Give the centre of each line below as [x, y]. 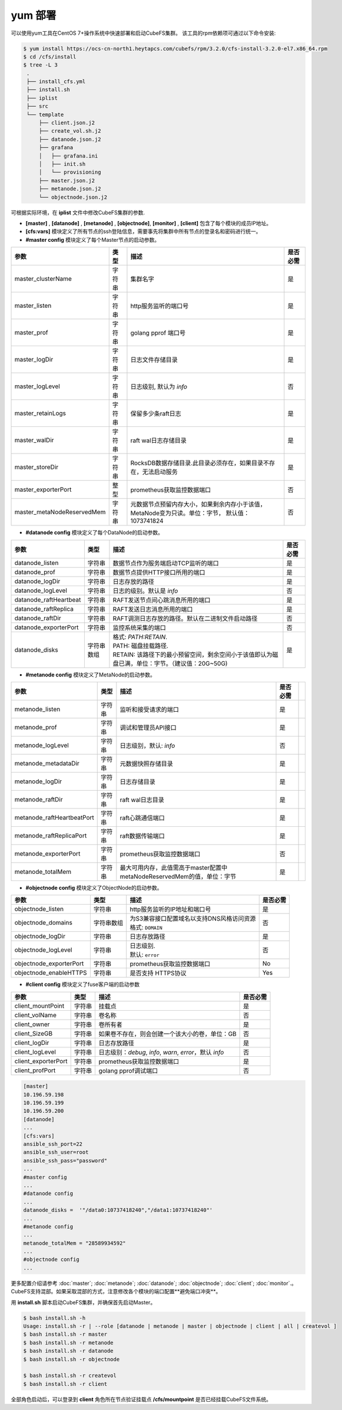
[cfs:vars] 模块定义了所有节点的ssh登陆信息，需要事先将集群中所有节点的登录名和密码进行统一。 [143, 231]
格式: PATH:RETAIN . [140, 637]
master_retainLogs [40, 413]
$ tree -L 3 [41, 65]
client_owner [32, 1024]
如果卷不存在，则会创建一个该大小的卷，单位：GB [167, 1034]
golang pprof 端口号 [158, 333]
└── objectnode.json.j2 [73, 197]
